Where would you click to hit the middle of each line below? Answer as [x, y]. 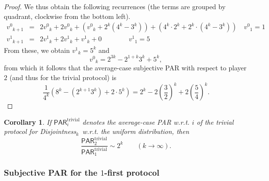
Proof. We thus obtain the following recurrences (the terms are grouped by [115, 6]
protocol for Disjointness [40, 131]
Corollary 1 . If [28, 122]
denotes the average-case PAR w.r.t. [136, 122]
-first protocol [132, 173]
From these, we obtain [37, 50]
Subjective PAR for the [51, 173]
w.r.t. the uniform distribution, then [136, 131]
